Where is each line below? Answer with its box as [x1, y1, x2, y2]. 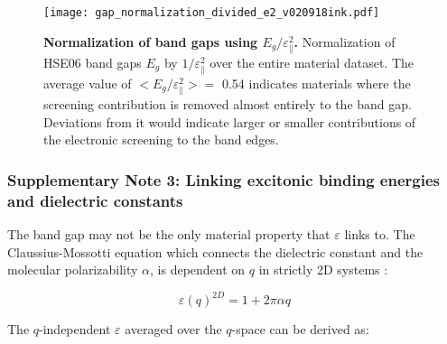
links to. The [344, 225, 415, 244]
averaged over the [125, 320, 222, 339]
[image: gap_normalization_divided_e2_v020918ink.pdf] [43, 6, 380, 19]
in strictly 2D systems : [258, 260, 388, 279]
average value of [43, 73, 132, 92]
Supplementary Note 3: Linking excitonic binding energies [7, 168, 440, 191]
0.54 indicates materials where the [221, 73, 411, 92]
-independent [39, 320, 111, 339]
